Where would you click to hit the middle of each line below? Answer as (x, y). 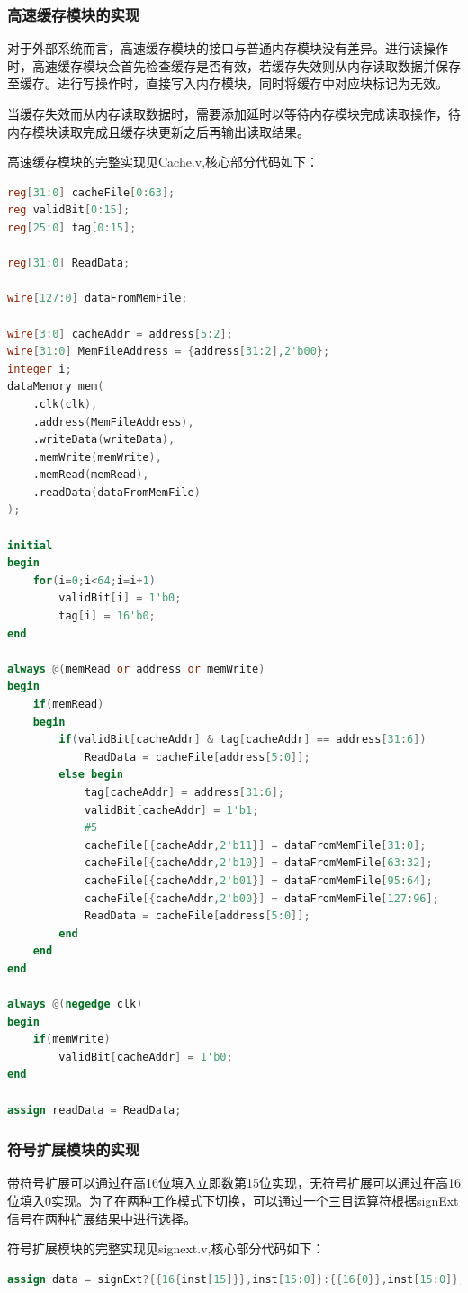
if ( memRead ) (68, 704)
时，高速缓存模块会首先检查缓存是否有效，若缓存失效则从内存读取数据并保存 (234, 65)
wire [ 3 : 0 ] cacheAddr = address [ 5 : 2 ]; (120, 334)
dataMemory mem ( (56, 387)
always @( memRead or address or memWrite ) (136, 669)
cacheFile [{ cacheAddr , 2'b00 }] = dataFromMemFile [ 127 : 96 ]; (261, 898)
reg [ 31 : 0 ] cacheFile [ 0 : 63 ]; (91, 192)
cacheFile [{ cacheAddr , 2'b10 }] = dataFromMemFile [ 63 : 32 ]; (258, 863)
